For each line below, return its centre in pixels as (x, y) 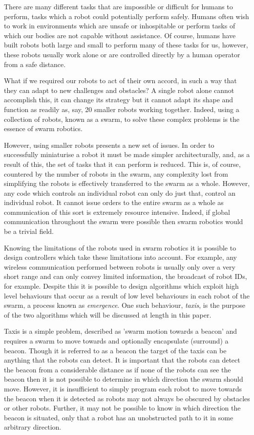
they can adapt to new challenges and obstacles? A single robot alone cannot (119, 90)
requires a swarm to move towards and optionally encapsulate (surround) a (116, 341)
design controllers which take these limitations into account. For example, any (120, 257)
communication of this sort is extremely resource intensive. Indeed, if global (117, 212)
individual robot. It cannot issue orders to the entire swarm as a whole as (114, 202)
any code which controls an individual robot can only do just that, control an (120, 193)
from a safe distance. (35, 64)
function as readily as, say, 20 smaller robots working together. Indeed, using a (122, 109)
